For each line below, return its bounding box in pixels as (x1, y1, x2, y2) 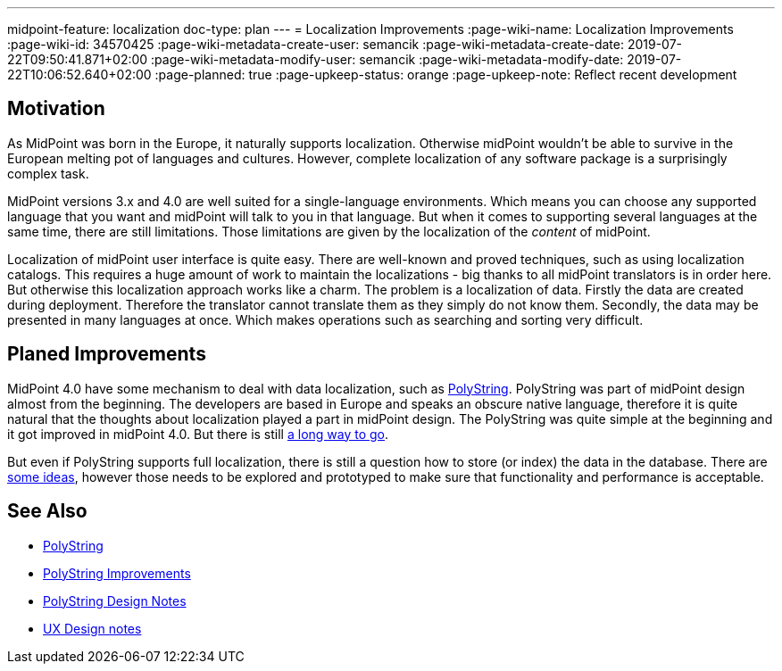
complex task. (7, 165, 89, 181)
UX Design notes (43, 620, 142, 636)
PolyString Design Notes (43, 592, 187, 609)
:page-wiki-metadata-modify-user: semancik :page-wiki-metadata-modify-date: (151, 52, 624, 67)
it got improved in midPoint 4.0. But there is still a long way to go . (7, 426, 389, 442)
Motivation (7, 97, 105, 120)
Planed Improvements (7, 343, 206, 366)
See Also (7, 500, 87, 523)
